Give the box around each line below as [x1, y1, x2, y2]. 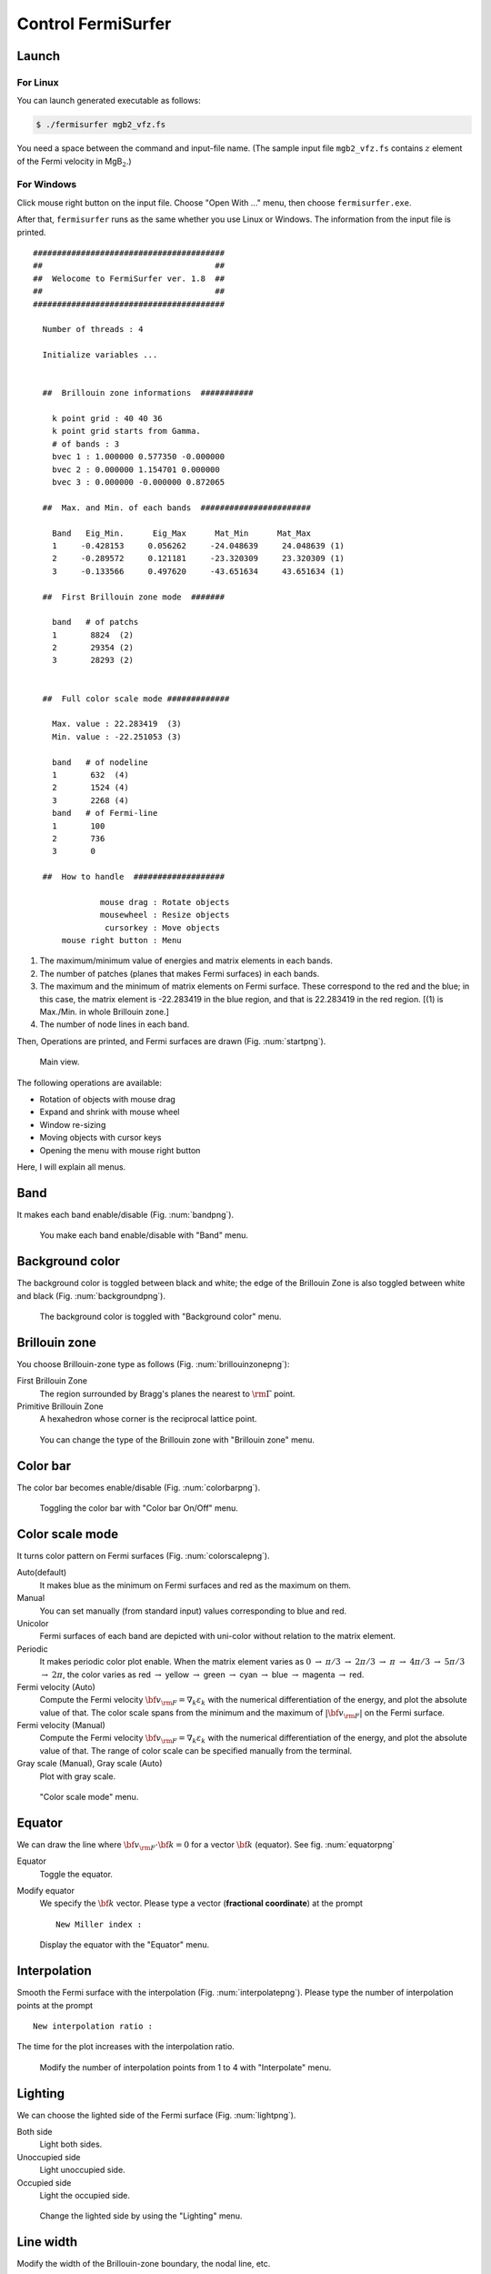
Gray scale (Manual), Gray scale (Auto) [16, 1758, 163, 1769]
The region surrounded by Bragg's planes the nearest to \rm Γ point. [39, 1388, 296, 1399]
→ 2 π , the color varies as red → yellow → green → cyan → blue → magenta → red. [41, 1669, 365, 1680]
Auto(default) [16, 1567, 67, 1578]
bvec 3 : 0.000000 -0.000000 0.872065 [51, 478, 225, 488]
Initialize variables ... [42, 350, 158, 360]
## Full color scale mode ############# [42, 693, 230, 704]
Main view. [39, 1056, 80, 1068]
